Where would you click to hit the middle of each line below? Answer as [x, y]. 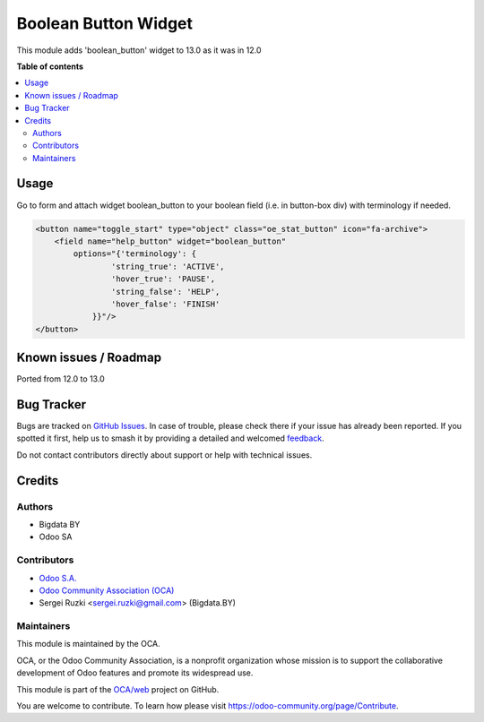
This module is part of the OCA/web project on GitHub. [118, 689]
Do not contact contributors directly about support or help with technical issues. [164, 455]
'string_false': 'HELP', [165, 292]
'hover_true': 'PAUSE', [163, 279]
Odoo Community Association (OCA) [107, 590]
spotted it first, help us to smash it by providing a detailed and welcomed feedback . [170, 438]
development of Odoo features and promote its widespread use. [135, 673]
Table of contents [50, 66]
